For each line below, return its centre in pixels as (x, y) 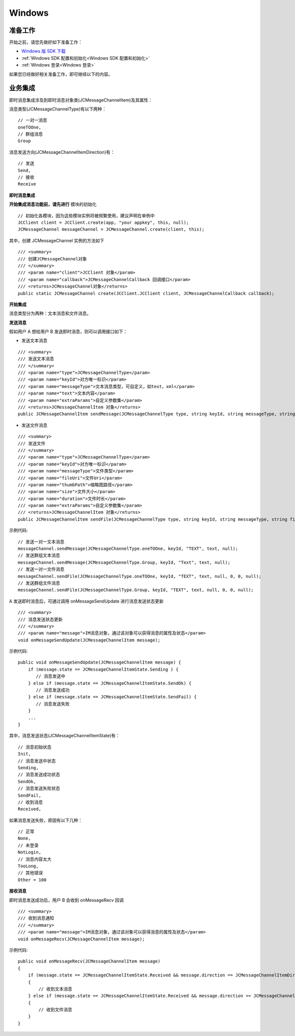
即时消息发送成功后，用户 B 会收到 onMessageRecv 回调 (66, 900)
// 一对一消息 (33, 120)
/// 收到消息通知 (36, 918)
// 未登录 (28, 845)
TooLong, (28, 866)
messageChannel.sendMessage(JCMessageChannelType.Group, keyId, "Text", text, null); (124, 562)
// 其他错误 (30, 873)
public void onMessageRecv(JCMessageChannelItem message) (89, 961)
